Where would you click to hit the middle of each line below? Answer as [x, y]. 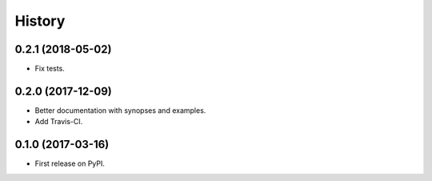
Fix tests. [50, 69]
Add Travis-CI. [59, 122]
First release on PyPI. [70, 163]
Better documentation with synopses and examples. [120, 110]
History [40, 21]
